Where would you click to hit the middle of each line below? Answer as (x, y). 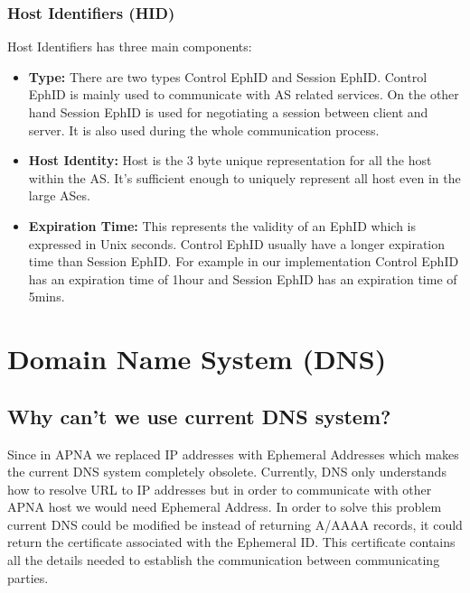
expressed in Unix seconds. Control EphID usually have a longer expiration (237, 243)
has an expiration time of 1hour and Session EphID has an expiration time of (243, 278)
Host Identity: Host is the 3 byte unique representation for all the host (230, 160)
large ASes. (59, 195)
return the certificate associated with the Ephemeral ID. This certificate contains (231, 542)
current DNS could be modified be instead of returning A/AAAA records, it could (235, 524)
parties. (28, 577)
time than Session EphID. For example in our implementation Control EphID (244, 261)
